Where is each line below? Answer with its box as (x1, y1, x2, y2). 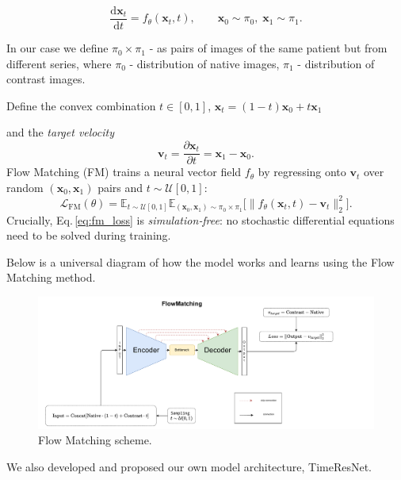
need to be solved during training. (6, 227, 171, 244)
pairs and (97, 179, 143, 195)
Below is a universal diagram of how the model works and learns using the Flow (6, 253, 395, 270)
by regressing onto (258, 163, 346, 180)
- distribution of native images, (129, 55, 280, 71)
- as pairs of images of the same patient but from (149, 40, 388, 56)
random (6, 179, 44, 195)
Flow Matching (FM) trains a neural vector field (6, 163, 242, 180)
